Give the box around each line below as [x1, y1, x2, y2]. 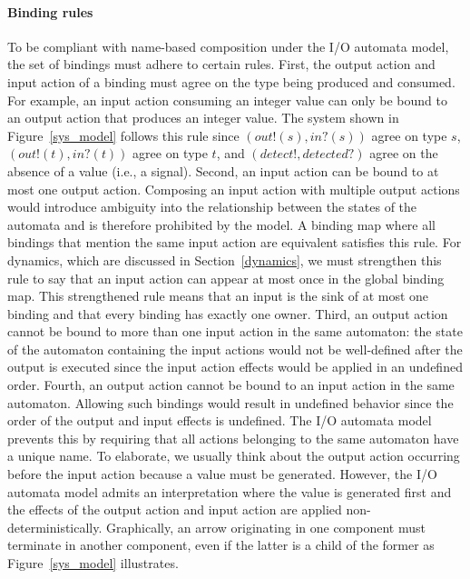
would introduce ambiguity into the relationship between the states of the [7, 197, 417, 216]
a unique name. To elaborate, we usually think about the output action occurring [7, 446, 460, 465]
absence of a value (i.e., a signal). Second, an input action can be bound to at [7, 161, 439, 180]
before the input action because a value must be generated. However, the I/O [7, 464, 437, 484]
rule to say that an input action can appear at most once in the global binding [7, 268, 445, 287]
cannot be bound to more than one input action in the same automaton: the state [7, 322, 463, 341]
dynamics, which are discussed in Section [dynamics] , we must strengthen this [7, 250, 442, 269]
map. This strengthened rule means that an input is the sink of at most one [7, 286, 429, 305]
